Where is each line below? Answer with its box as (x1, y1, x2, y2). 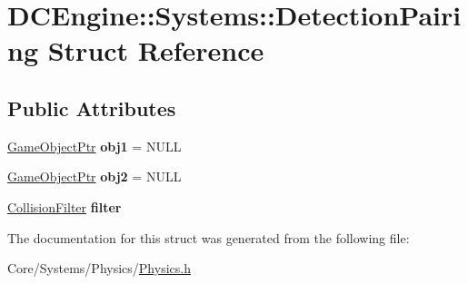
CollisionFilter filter (7, 197, 122, 216)
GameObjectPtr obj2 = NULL (7, 167, 182, 186)
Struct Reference (47, 32, 264, 69)
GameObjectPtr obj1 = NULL (7, 136, 182, 155)
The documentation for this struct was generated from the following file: (7, 228, 410, 247)
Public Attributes (7, 93, 176, 122)
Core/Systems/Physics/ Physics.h (7, 259, 191, 278)
